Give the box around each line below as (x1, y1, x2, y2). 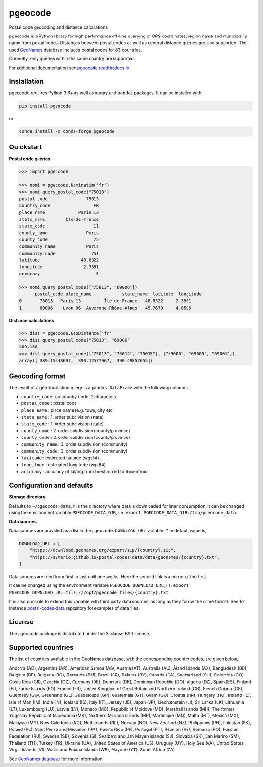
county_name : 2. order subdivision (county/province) (21, 428, 130, 434)
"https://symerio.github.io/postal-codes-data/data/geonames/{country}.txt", (29, 554, 220, 560)
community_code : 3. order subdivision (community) (21, 448, 128, 454)
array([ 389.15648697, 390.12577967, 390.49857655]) (19, 358, 153, 364)
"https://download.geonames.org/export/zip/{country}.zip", (29, 548, 176, 553)
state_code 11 (19, 223, 99, 229)
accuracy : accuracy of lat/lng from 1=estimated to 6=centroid (21, 469, 148, 475)
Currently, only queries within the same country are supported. (9, 56, 135, 62)
